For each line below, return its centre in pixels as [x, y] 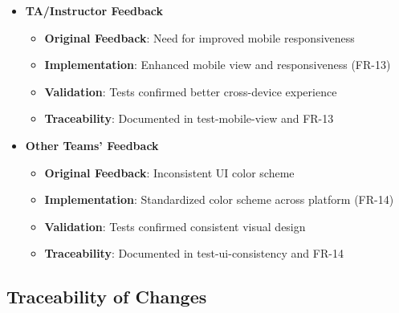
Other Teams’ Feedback [92, 145]
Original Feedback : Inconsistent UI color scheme [169, 172]
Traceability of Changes [107, 297]
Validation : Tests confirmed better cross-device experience [191, 91]
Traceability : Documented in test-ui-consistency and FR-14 [194, 253]
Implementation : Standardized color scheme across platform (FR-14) [219, 199]
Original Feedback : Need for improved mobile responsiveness [199, 37]
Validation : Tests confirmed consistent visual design [175, 226]
